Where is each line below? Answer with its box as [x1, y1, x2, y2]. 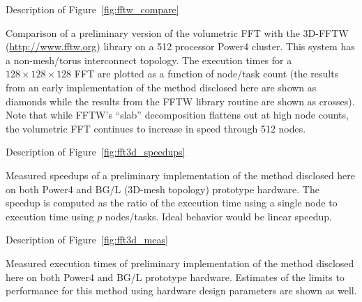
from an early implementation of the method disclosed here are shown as [6, 80, 317, 94]
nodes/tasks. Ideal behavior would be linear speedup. [105, 209, 332, 223]
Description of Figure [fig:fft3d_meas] [6, 232, 168, 247]
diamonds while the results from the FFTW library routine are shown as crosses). [6, 93, 355, 108]
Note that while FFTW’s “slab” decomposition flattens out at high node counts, [6, 107, 349, 122]
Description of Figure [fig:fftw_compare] [6, 2, 179, 16]
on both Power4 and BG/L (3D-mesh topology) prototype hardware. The [6, 181, 319, 196]
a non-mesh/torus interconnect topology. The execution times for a [6, 52, 292, 67]
